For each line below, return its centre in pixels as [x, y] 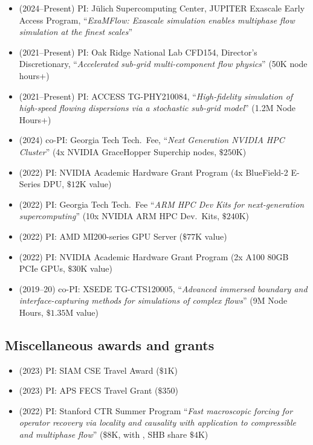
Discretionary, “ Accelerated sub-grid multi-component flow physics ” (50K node [163, 64]
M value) [82, 312]
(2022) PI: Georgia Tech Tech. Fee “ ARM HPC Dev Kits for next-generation [162, 204]
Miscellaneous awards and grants [110, 344]
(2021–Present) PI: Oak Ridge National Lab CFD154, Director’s [138, 52]
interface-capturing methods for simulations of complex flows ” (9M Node [153, 300]
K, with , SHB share [149, 434]
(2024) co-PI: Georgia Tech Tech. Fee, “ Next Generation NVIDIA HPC [152, 140]
